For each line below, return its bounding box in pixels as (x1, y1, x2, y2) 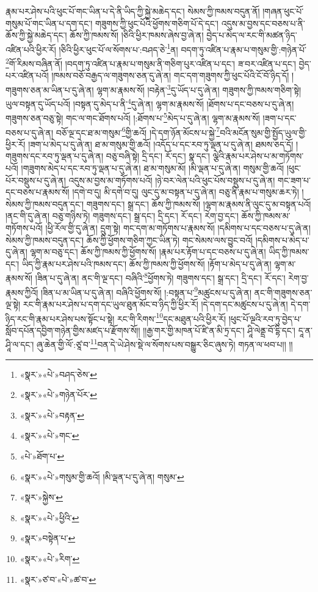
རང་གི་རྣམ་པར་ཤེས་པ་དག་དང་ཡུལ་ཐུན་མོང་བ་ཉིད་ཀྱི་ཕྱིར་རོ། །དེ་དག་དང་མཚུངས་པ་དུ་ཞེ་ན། (23, 297, 288, 310)
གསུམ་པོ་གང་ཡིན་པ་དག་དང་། (5, 16, 93, 29)
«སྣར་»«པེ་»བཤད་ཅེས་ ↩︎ (20, 367, 97, 380)
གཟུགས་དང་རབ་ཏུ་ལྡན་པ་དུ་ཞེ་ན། (5, 150, 104, 162)
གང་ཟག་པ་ (278, 173, 311, 186)
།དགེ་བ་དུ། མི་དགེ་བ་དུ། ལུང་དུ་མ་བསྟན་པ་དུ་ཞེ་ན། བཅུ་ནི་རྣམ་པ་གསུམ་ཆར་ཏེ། (72, 186, 299, 198)
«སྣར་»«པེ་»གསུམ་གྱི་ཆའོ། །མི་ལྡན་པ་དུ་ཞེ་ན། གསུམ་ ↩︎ (20, 470, 184, 483)
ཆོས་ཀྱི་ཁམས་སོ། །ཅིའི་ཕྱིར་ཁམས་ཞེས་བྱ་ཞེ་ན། (70, 29, 204, 42)
